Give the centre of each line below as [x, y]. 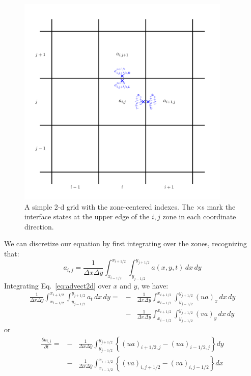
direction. [39, 226]
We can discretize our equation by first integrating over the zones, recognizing [125, 243]
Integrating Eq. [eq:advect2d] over [58, 285]
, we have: [153, 285]
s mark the [219, 206]
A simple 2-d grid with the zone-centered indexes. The [109, 206]
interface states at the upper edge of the [87, 216]
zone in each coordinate [199, 216]
